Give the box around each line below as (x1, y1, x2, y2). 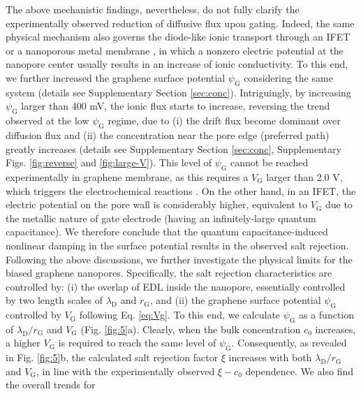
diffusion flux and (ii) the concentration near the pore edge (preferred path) (6, 127, 330, 142)
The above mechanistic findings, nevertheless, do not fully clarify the (6, 2, 300, 16)
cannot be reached (230, 155, 309, 170)
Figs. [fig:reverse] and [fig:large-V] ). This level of (6, 155, 212, 170)
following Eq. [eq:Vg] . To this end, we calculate (79, 307, 281, 322)
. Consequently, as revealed (231, 335, 347, 350)
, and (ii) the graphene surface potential (149, 293, 321, 307)
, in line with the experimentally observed (36, 363, 215, 378)
